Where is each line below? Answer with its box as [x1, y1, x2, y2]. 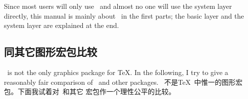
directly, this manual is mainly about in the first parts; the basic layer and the [4, 10, 244, 21]
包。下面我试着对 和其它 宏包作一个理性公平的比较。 [4, 86, 176, 97]
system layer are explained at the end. [4, 20, 119, 30]
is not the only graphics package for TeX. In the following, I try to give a [7, 67, 228, 77]
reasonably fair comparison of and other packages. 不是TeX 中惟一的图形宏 [4, 76, 243, 87]
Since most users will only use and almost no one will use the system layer [4, 1, 232, 11]
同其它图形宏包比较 [4, 44, 97, 59]
